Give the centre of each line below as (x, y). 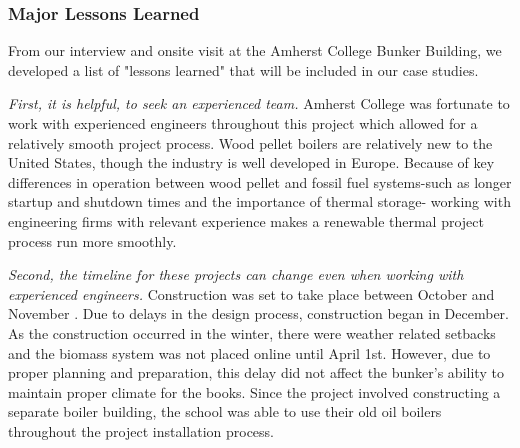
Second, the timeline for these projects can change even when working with (236, 274)
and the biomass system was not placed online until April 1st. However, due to (249, 352)
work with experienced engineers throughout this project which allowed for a (243, 123)
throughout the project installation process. (141, 430)
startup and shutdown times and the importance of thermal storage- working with (259, 201)
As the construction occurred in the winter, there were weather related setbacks (252, 332)
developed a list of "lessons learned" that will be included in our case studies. (243, 69)
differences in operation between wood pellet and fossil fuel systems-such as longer (260, 181)
